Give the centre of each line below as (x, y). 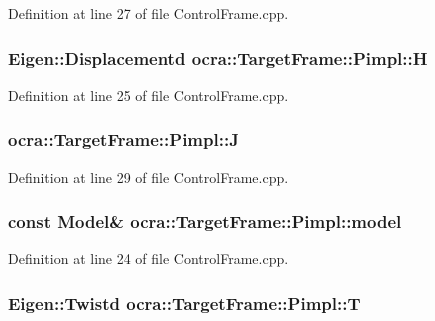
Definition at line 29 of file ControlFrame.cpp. (148, 176)
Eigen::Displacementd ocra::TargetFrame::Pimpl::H (218, 57)
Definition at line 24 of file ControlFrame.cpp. (148, 258)
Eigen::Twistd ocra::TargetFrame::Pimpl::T (184, 302)
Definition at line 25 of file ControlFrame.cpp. (148, 94)
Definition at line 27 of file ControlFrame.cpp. (148, 13)
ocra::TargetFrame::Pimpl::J (123, 139)
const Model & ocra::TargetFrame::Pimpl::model (205, 221)
